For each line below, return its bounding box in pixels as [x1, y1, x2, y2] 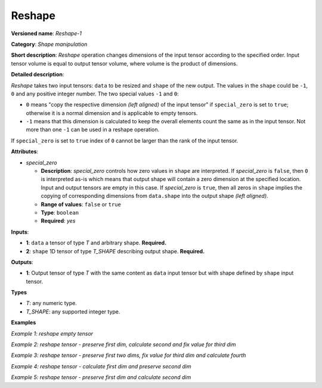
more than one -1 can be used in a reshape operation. [26, 126, 160, 134]
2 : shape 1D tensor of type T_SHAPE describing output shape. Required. [26, 247, 205, 254]
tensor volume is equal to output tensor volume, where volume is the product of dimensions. [11, 60, 238, 67]
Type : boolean [41, 209, 79, 216]
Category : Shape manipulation [11, 41, 88, 48]
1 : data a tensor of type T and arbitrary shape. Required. [26, 239, 167, 247]
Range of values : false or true [41, 200, 122, 208]
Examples [11, 319, 36, 326]
